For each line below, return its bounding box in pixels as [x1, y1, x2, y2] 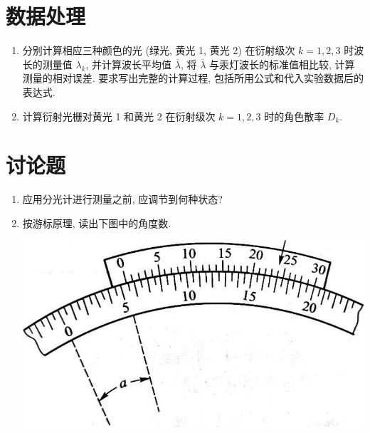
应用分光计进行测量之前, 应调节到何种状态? [22, 192, 223, 207]
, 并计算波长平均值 [85, 56, 172, 71]
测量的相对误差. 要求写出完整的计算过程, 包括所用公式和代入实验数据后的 [22, 71, 364, 85]
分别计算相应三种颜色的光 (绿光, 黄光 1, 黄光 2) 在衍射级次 [22, 43, 295, 58]
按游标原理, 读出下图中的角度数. [22, 215, 171, 230]
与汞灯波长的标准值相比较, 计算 [208, 56, 355, 71]
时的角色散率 [264, 108, 324, 123]
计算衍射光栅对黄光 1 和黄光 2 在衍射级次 [22, 108, 216, 123]
